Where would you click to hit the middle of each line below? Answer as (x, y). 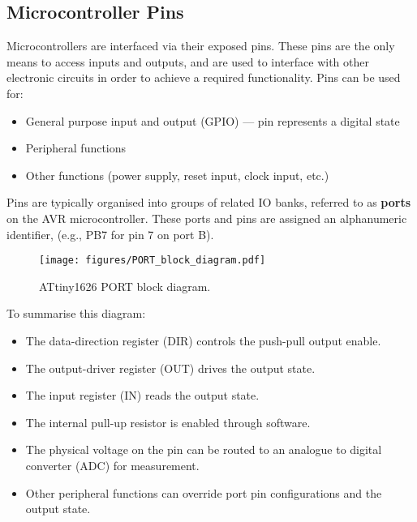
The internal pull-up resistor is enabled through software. (168, 422)
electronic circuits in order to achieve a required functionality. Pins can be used (204, 77)
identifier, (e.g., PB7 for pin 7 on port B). (110, 234)
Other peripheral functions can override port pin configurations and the (204, 492)
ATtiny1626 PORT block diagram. (125, 286)
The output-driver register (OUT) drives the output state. (170, 368)
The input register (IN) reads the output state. (142, 395)
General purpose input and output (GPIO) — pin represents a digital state (213, 120)
